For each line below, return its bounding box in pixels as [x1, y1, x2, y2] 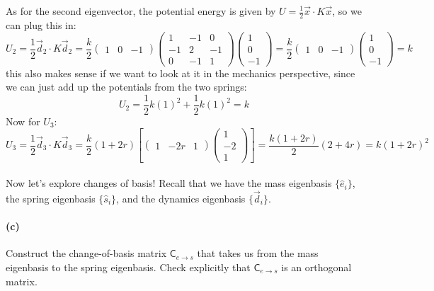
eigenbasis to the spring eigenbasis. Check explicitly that [6, 259, 251, 274]
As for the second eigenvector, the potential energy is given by [6, 4, 276, 18]
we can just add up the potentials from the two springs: [6, 79, 247, 94]
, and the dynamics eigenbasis [116, 190, 246, 205]
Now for [6, 113, 40, 128]
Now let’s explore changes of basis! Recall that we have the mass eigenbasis [6, 176, 332, 190]
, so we [332, 4, 362, 18]
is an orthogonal [281, 259, 352, 274]
